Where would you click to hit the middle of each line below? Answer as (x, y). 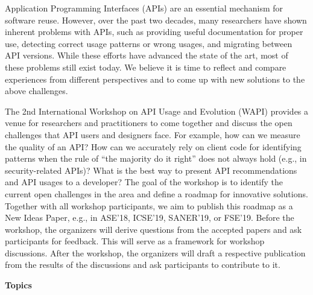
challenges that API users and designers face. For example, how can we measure (153, 134)
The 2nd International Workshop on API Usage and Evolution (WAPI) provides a (157, 111)
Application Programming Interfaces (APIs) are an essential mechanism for (144, 8)
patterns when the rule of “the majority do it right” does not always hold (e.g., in (156, 158)
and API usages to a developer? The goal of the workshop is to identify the (144, 182)
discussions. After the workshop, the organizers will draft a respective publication (155, 252)
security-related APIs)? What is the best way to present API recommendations (151, 170)
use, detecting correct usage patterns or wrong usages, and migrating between (149, 43)
